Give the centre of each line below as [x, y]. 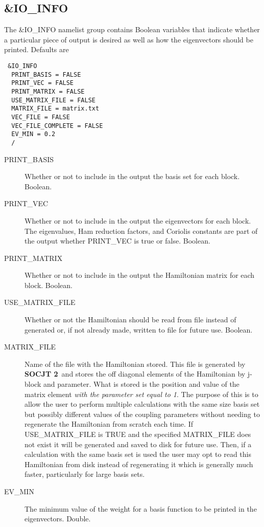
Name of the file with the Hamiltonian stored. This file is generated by [135, 364]
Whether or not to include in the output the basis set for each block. [132, 176]
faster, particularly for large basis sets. [85, 474]
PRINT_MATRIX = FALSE [48, 91]
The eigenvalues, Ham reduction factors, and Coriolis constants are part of [141, 230]
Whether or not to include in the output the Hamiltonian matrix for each [140, 275]
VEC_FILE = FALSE [41, 117]
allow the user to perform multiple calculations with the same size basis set [142, 404]
